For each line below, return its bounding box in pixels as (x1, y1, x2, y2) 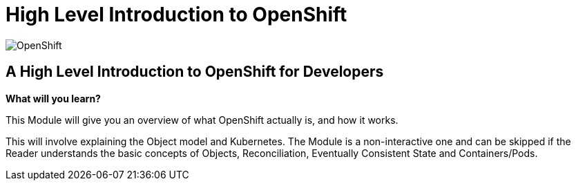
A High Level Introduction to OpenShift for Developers (6, 63, 384, 81)
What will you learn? (6, 92, 101, 104)
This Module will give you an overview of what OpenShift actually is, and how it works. (6, 113, 399, 126)
